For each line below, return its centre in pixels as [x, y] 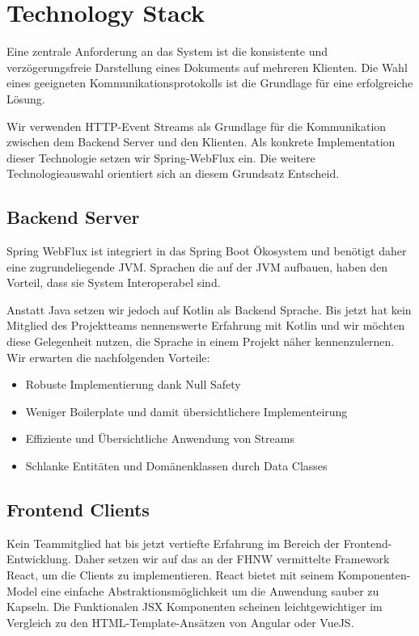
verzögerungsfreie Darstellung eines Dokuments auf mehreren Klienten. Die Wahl [207, 67]
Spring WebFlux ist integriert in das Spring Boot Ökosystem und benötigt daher [207, 251]
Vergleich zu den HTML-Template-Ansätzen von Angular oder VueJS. [180, 622]
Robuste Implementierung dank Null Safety [133, 384]
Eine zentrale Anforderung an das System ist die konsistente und [167, 51]
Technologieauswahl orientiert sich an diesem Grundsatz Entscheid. [173, 173]
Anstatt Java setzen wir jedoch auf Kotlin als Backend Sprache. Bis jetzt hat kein [209, 309]
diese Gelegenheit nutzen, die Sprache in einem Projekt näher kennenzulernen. [201, 341]
